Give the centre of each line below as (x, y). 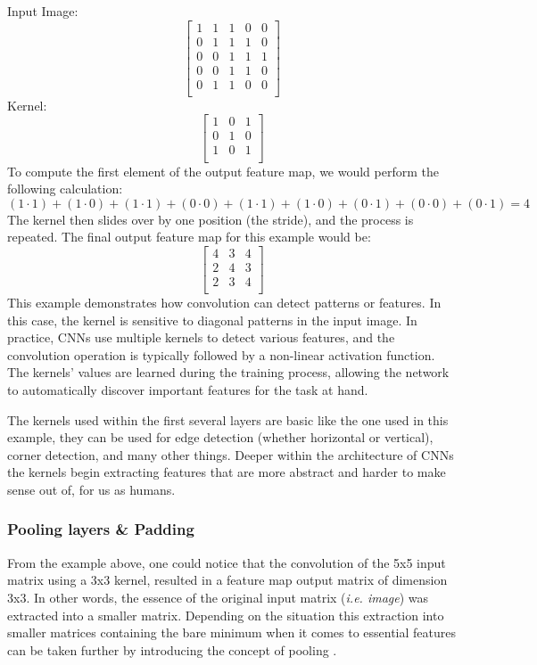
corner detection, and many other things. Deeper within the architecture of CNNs (231, 454)
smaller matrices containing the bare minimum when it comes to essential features (231, 632)
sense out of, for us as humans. (91, 489)
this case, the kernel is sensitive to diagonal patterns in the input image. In (212, 320)
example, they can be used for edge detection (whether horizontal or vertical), (220, 437)
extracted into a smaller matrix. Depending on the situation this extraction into (226, 615)
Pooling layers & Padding (101, 529)
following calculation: (65, 189)
